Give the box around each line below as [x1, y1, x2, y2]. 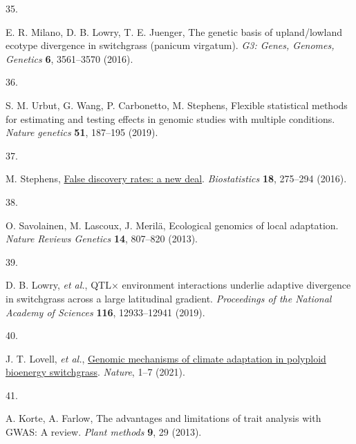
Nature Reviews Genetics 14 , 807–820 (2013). [6, 231, 198, 246]
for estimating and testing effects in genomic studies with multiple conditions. [6, 111, 335, 126]
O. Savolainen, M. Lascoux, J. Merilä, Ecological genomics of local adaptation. [6, 218, 339, 232]
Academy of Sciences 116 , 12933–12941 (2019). [6, 305, 205, 319]
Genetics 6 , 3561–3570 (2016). [6, 51, 133, 66]
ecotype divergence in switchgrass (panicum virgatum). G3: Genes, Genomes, [6, 38, 335, 52]
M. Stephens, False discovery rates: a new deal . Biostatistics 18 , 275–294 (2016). [6, 171, 347, 186]
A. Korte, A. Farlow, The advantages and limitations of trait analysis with [6, 411, 321, 425]
